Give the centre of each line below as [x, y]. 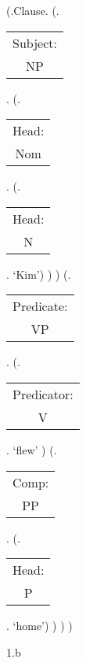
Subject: [35, 43]
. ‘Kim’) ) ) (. [39, 274]
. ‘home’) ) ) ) [39, 626]
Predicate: [40, 306]
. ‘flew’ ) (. [32, 449]
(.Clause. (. [33, 10]
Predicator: [43, 394]
